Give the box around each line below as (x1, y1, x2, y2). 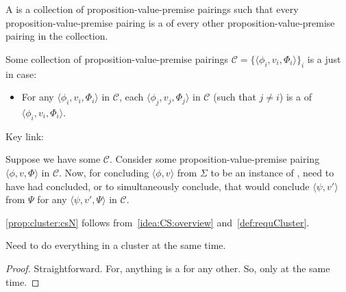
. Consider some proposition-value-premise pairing (110, 152, 320, 166)
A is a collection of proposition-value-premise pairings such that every (5, 2, 299, 16)
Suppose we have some (5, 152, 101, 166)
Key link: (5, 129, 45, 143)
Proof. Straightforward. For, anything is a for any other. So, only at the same (5, 261, 330, 275)
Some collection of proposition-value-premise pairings (5, 51, 229, 66)
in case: (5, 66, 37, 81)
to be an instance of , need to (210, 165, 334, 179)
